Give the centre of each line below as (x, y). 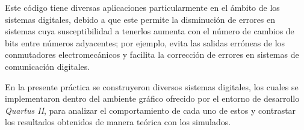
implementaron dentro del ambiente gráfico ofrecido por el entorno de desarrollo (152, 98)
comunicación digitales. (48, 66)
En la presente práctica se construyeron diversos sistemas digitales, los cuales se (152, 86)
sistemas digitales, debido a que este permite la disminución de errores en (140, 19)
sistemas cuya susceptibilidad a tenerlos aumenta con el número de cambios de (150, 31)
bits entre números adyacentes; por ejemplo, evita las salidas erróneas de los (145, 42)
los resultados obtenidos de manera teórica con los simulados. (118, 122)
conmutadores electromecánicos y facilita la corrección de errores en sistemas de (152, 54)
